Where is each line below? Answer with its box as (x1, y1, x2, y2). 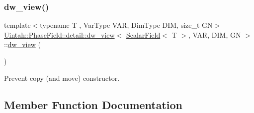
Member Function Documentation (4, 97, 183, 112)
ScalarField (126, 29, 161, 40)
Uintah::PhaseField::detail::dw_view (4, 29, 115, 40)
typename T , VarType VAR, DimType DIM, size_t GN (40, 20, 213, 30)
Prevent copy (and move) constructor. (4, 72, 120, 83)
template (4, 20, 31, 30)
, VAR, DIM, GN (188, 29, 241, 40)
